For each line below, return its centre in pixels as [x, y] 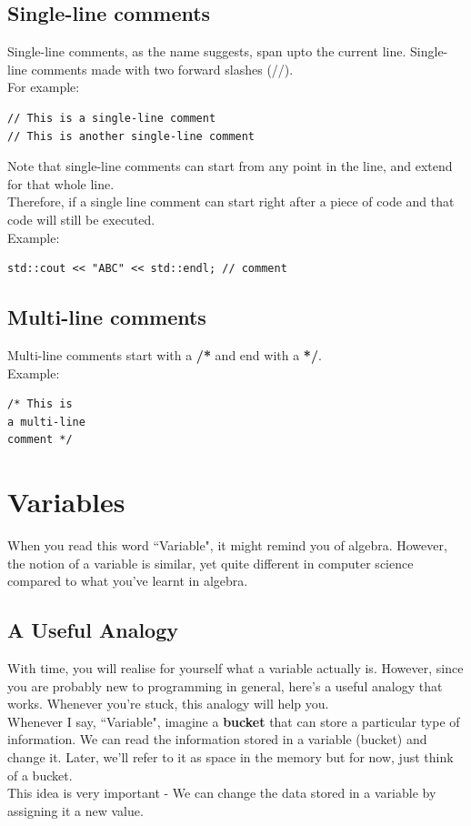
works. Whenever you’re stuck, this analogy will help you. [168, 704]
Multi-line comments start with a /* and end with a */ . [165, 354]
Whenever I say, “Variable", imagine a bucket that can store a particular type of [234, 721]
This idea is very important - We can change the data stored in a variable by [222, 793]
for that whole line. [61, 183]
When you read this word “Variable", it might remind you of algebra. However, [227, 545]
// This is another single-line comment [131, 136]
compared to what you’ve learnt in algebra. [128, 581]
